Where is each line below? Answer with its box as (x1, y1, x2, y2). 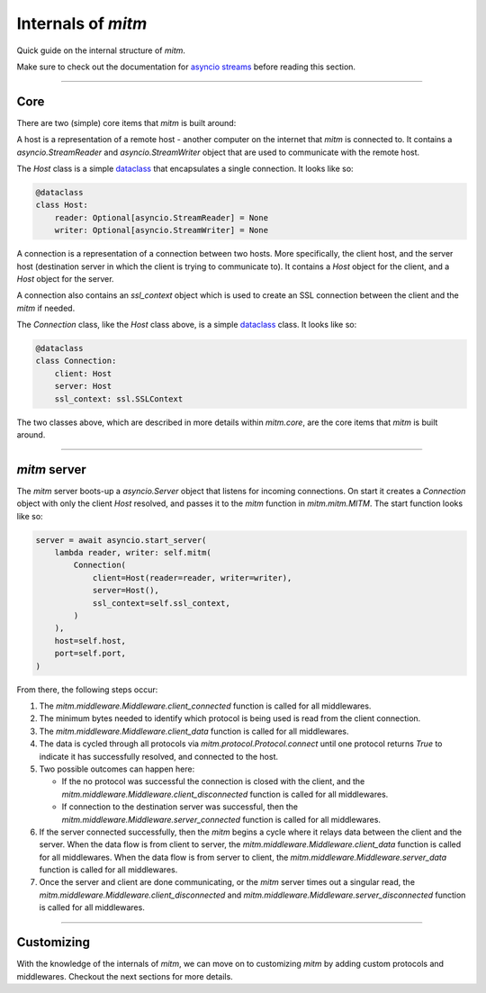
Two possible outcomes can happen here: (39, 763, 195, 774)
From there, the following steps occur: (16, 684, 158, 695)
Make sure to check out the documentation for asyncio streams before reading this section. (16, 61, 355, 72)
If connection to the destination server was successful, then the (61, 801, 299, 812)
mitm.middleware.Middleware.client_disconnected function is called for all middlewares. (61, 789, 389, 799)
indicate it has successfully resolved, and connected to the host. (39, 751, 279, 762)
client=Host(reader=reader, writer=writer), (92, 573, 292, 582)
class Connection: (35, 356, 117, 366)
